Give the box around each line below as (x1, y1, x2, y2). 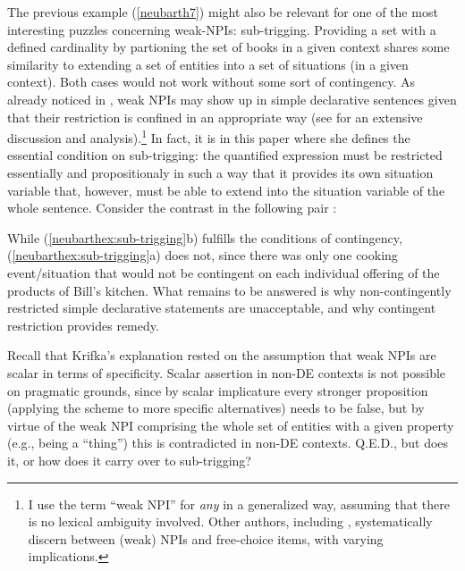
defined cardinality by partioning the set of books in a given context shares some (7, 38, 450, 56)
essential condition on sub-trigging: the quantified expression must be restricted (7, 146, 443, 164)
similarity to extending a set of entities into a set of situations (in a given (7, 55, 409, 73)
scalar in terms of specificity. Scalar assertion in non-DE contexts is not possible (7, 363, 446, 382)
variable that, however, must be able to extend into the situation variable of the (7, 181, 445, 199)
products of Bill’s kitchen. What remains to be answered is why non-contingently (7, 281, 452, 299)
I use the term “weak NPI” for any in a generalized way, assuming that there (28, 494, 450, 513)
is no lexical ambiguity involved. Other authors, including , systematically (28, 512, 433, 531)
